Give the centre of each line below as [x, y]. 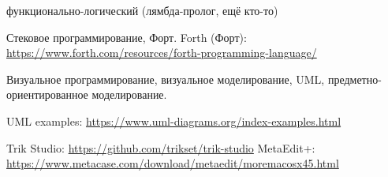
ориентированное [47, 94]
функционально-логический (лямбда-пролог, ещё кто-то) [142, 10]
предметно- [354, 79]
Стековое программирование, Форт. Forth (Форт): [127, 37]
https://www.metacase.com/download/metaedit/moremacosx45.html [173, 163]
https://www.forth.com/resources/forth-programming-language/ [162, 53]
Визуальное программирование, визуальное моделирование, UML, [166, 79]
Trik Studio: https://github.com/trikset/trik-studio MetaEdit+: [161, 147]
